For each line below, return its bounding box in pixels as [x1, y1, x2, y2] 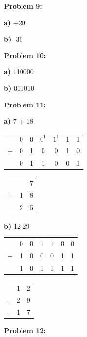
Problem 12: [4, 325, 46, 336]
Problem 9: [4, 1, 42, 11]
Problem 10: [4, 50, 46, 60]
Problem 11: [4, 99, 46, 109]
